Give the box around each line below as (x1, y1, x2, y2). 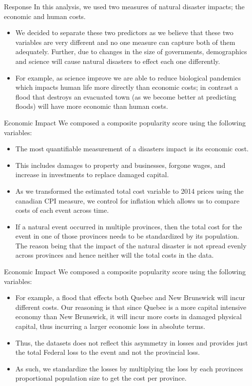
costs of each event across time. (15, 205, 109, 215)
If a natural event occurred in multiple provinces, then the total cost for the (15, 221, 242, 231)
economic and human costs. (4, 11, 86, 21)
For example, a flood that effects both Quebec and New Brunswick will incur (15, 292, 246, 303)
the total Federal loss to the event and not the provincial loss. (15, 347, 200, 357)
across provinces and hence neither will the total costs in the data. (15, 250, 214, 260)
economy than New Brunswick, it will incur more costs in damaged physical (15, 311, 242, 322)
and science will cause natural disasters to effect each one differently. (15, 56, 220, 66)
